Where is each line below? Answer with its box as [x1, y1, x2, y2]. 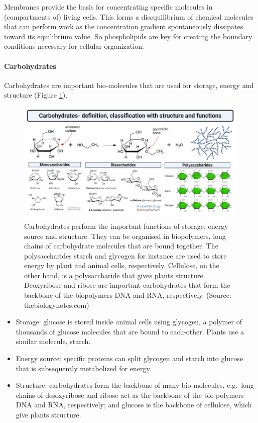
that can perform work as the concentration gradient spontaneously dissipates [4, 21, 243, 32]
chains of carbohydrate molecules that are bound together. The [24, 240, 218, 251]
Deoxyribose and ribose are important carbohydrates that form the [24, 280, 230, 290]
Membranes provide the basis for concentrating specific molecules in [4, 2, 213, 12]
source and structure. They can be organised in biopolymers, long [24, 230, 226, 241]
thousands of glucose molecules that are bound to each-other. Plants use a [16, 326, 244, 336]
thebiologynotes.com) [24, 299, 89, 310]
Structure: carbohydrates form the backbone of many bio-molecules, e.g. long [16, 380, 254, 390]
